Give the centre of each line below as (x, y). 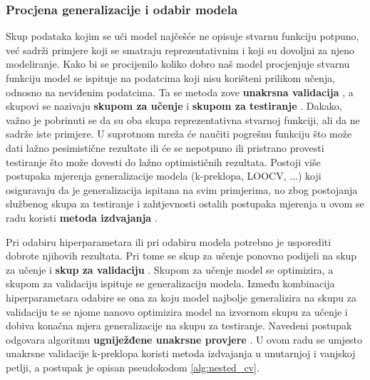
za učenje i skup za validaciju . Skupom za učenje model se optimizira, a (170, 269)
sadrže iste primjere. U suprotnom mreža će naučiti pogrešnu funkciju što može (179, 134)
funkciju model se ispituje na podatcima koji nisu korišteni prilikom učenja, (171, 78)
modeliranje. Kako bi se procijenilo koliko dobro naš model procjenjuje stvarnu (178, 64)
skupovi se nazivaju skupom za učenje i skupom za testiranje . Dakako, (174, 106)
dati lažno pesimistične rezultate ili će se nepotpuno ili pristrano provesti (165, 147)
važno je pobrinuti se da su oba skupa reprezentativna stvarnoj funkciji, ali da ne (183, 119)
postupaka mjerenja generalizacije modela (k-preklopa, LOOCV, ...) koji (164, 176)
